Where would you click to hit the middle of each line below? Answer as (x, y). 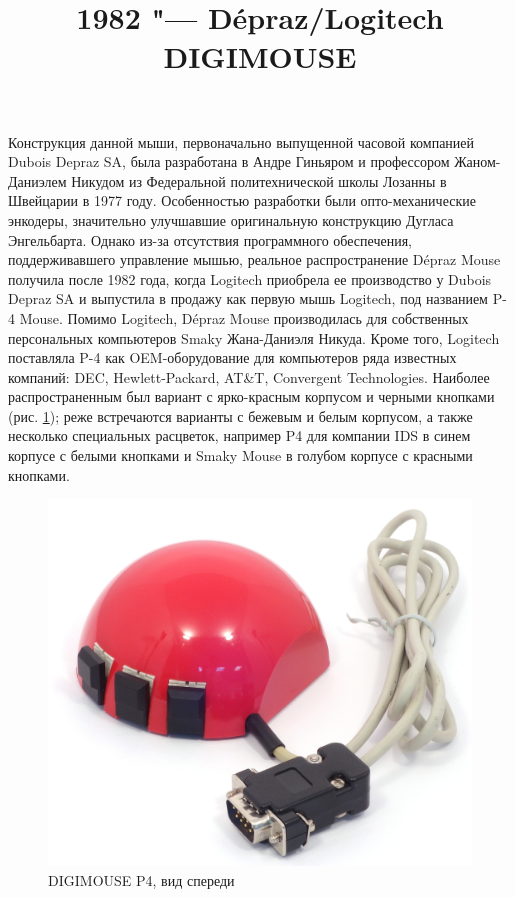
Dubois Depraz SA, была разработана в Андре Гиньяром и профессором (229, 161)
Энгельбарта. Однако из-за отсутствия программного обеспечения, (210, 239)
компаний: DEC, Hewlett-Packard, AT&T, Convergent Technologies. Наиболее (249, 376)
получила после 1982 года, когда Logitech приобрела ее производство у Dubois (250, 278)
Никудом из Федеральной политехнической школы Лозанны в (259, 180)
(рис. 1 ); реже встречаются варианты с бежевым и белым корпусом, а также (240, 415)
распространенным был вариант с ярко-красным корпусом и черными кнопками (251, 396)
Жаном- (477, 161)
